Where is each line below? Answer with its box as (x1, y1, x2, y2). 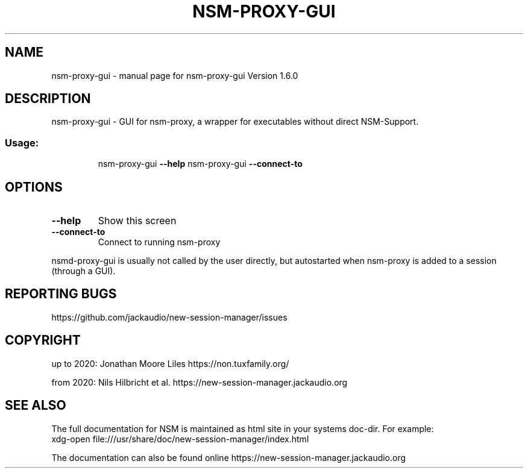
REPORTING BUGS (5, 286, 117, 302)
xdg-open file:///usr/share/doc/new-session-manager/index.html (51, 433, 309, 444)
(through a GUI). (51, 266, 116, 277)
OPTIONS (5, 179, 63, 195)
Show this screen (98, 215, 177, 227)
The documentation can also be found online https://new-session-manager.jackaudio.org (51, 452, 406, 463)
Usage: (5, 136, 39, 149)
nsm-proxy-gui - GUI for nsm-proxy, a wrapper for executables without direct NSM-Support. (51, 116, 419, 127)
